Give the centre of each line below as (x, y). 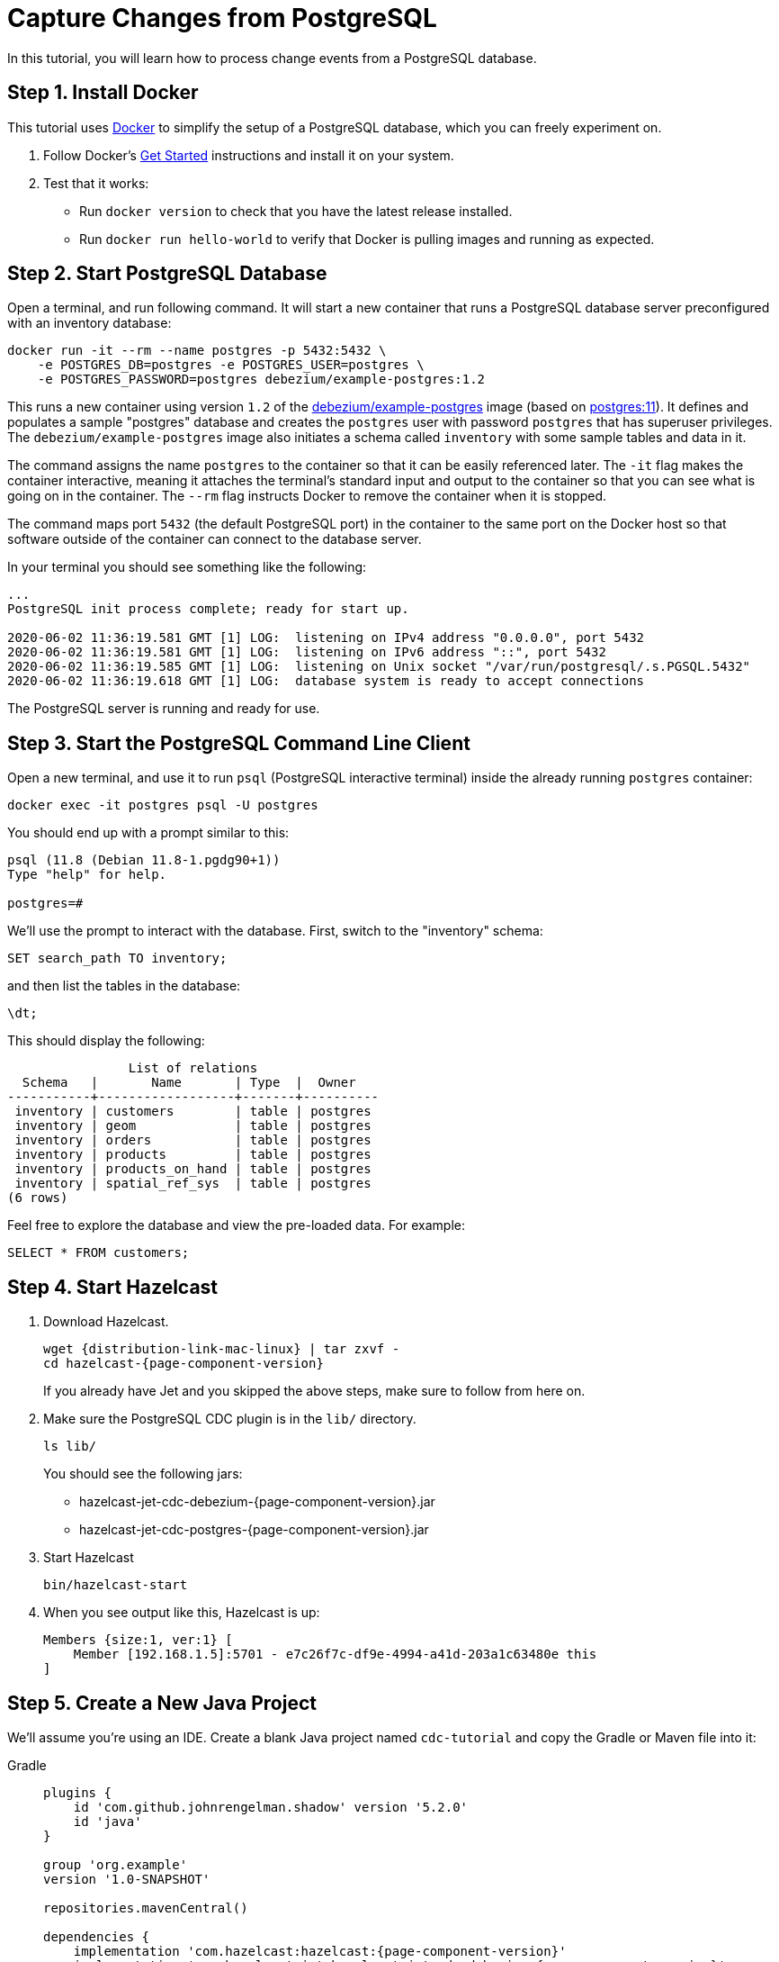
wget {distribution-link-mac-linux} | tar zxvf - (222, 1349)
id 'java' (107, 1821)
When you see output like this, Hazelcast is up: (182, 1613)
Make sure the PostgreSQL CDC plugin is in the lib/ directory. (230, 1419)
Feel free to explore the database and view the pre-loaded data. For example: (236, 1225)
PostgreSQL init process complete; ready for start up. (208, 609)
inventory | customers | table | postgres (193, 1112)
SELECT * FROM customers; (98, 1253)
